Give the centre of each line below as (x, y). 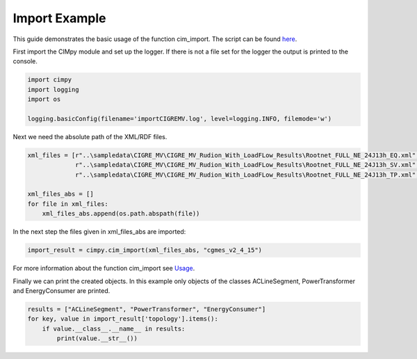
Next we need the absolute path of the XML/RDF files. (90, 136)
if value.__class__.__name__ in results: (114, 328)
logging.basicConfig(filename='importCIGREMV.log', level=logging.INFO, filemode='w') (180, 119)
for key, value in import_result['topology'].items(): (123, 319)
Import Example (59, 18)
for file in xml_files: (68, 204)
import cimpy (50, 80)
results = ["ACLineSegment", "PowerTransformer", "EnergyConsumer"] (147, 309)
